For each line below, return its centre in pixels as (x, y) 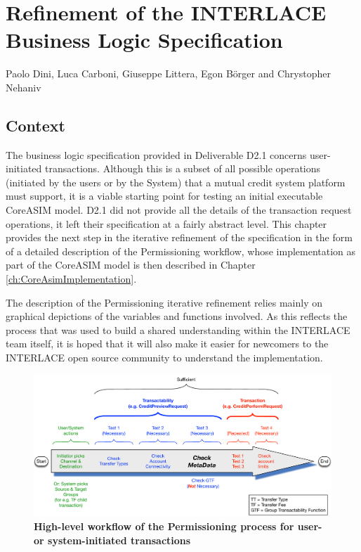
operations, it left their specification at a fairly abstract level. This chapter (166, 223)
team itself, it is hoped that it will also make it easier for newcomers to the (167, 344)
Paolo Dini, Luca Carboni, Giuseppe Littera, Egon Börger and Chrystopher (168, 73)
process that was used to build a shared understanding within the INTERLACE (178, 329)
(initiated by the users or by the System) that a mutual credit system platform (176, 182)
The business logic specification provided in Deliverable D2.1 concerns (156, 154)
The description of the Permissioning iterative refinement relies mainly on (164, 302)
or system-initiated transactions (112, 540)
